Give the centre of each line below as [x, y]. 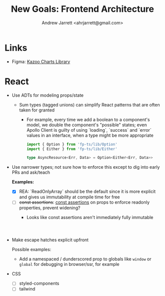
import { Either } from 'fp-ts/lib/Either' [72, 149]
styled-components [39, 283]
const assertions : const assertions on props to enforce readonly [84, 202]
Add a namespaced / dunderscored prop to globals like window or [85, 259]
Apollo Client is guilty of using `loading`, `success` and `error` [89, 130]
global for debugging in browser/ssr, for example [69, 264]
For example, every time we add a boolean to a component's [88, 119]
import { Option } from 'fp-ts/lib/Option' [72, 144]
